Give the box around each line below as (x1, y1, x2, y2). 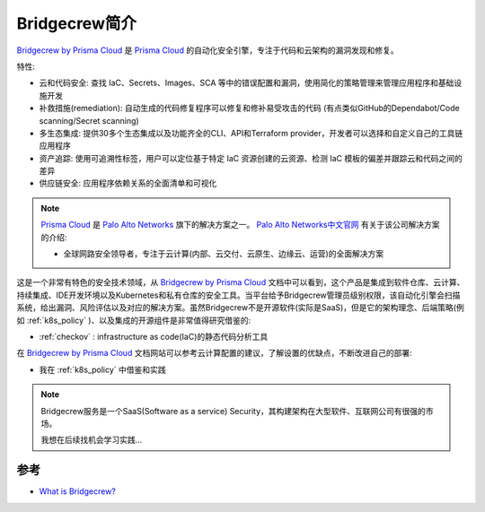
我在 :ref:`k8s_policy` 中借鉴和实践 (39, 364, 166, 375)
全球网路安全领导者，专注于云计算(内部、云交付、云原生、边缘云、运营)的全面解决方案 (63, 248, 384, 259)
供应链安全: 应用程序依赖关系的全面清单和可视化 (39, 178, 217, 188)
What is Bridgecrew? (39, 486, 117, 497)
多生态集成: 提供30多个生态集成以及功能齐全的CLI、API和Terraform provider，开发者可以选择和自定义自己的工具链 (39, 127, 463, 138)
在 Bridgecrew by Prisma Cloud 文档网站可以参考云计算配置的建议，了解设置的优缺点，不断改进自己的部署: (16, 348, 412, 359)
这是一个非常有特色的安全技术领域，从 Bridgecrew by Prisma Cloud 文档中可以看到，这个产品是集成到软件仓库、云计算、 (16, 277, 465, 288)
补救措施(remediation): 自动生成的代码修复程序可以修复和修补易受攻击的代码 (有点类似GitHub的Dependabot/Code (39, 103, 460, 114)
